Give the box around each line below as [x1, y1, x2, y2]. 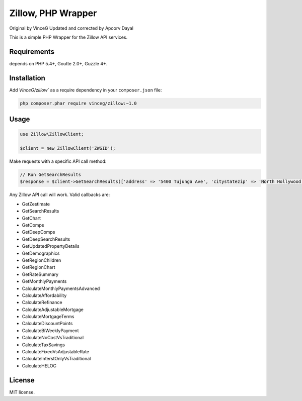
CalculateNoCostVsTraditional [22, 335, 84, 341]
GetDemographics [22, 250, 60, 256]
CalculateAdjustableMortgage [22, 307, 84, 313]
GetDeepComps [22, 229, 55, 235]
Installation [9, 73, 45, 82]
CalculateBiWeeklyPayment [22, 327, 79, 334]
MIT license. [9, 389, 35, 395]
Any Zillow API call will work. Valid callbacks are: [9, 191, 110, 198]
